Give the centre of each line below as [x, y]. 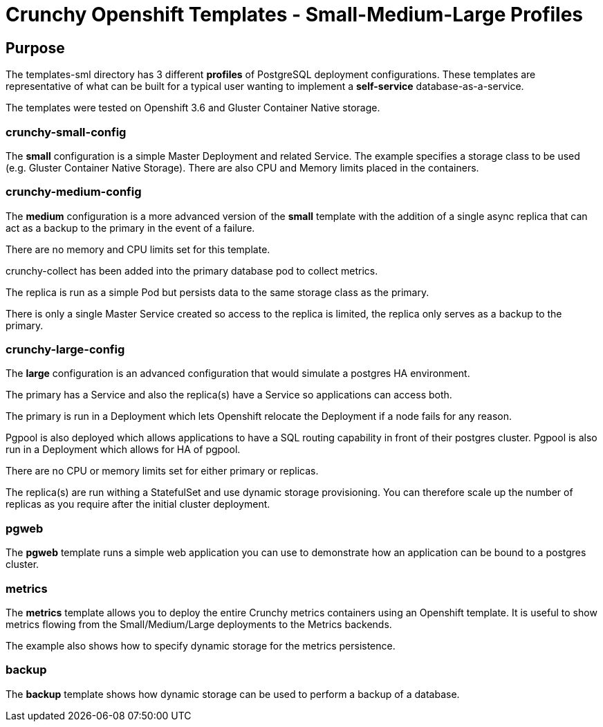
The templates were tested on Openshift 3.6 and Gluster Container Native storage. [193, 108]
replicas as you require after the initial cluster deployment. [138, 504]
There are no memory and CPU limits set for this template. [138, 249]
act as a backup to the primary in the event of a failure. [130, 228]
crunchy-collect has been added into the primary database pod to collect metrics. [192, 270]
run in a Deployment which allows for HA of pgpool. [123, 450]
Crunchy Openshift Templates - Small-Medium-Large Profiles [295, 15]
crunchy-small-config [66, 132]
